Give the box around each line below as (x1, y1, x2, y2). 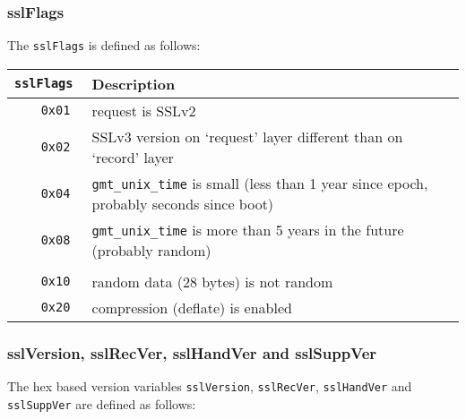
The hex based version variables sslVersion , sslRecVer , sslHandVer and (7, 377, 412, 396)
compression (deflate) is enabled (91, 296, 292, 318)
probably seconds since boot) (91, 192, 274, 214)
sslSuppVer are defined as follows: (7, 394, 196, 413)
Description (91, 73, 176, 94)
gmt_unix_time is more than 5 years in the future (91, 218, 404, 240)
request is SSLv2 (91, 99, 196, 121)
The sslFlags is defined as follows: (7, 36, 201, 55)
